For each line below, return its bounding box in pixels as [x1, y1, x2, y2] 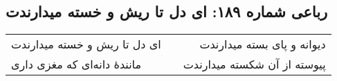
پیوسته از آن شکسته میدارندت [183, 56, 326, 73]
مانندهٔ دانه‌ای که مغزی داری [11, 56, 142, 73]
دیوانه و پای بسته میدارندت [199, 36, 326, 53]
